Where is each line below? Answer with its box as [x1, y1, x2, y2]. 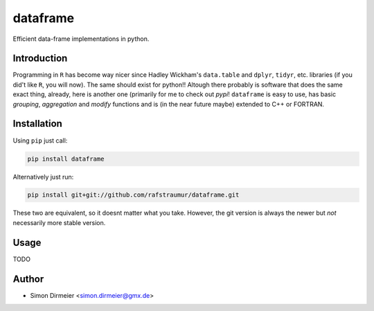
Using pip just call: [12, 136, 68, 145]
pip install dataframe [27, 154, 105, 163]
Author [12, 273, 44, 285]
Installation [12, 118, 62, 130]
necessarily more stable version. [12, 218, 106, 226]
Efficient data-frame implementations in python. [12, 35, 150, 43]
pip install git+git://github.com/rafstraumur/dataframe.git [27, 191, 240, 199]
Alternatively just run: [12, 172, 74, 181]
